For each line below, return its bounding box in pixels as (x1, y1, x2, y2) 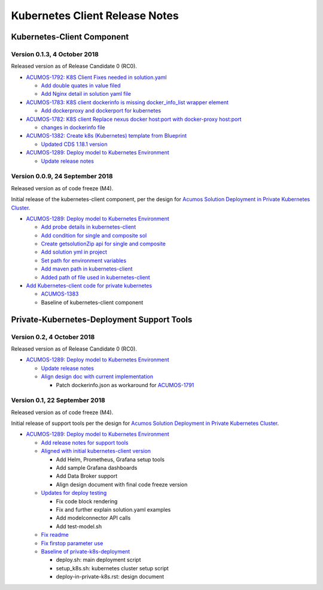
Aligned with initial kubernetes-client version (41, 448, 151, 455)
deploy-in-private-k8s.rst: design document (56, 573, 164, 580)
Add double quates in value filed (41, 82, 121, 89)
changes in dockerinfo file (41, 124, 105, 131)
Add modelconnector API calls (56, 515, 131, 522)
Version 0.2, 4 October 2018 (11, 333, 95, 341)
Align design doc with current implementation (41, 373, 154, 380)
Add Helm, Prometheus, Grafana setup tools (56, 455, 164, 463)
